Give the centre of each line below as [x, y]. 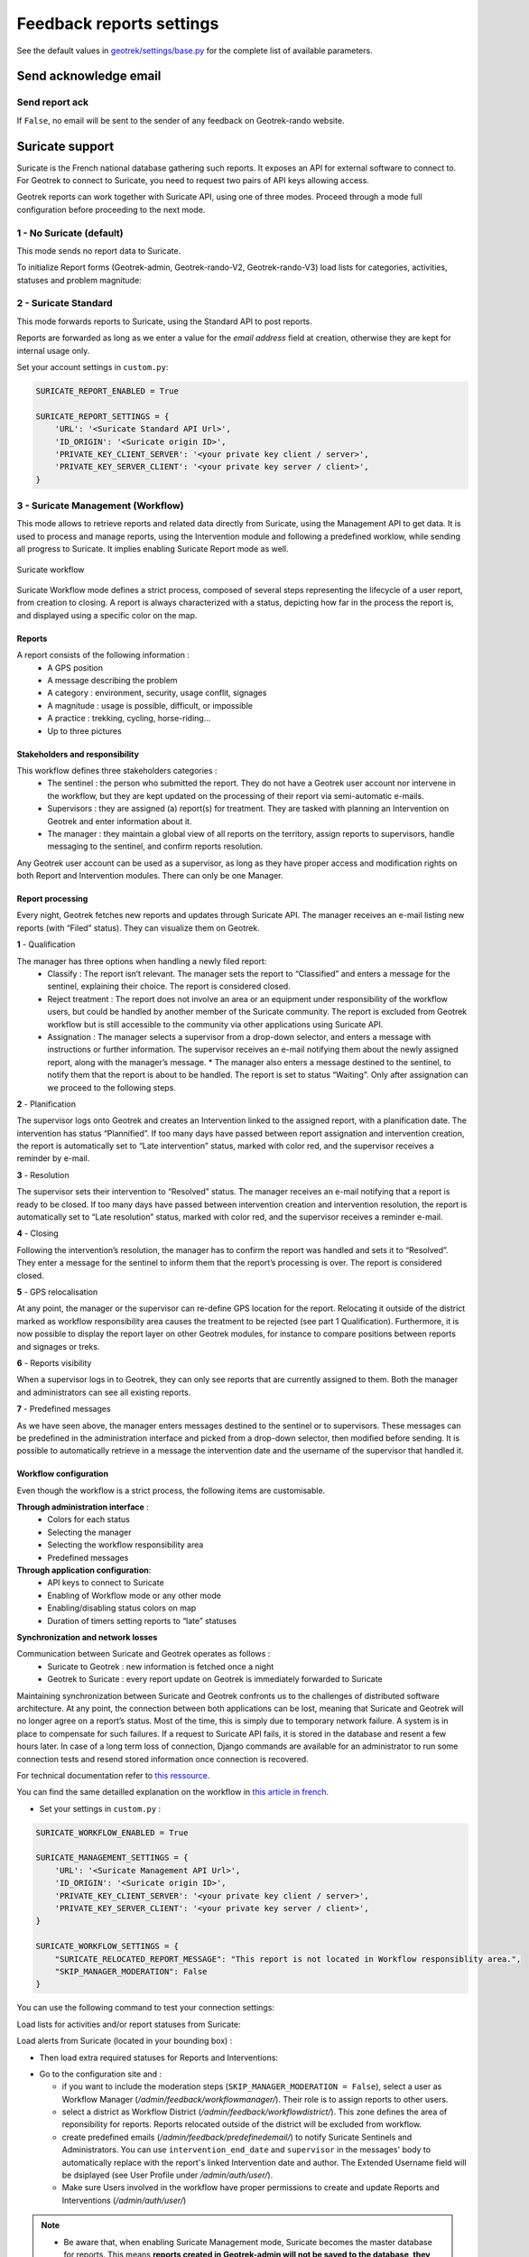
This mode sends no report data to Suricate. [99, 251]
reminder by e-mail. [53, 1158]
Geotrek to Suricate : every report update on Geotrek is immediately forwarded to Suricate [215, 1679]
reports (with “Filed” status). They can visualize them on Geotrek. [139, 928]
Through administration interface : [83, 1507]
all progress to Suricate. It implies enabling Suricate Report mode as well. [153, 549]
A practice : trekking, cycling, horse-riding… [129, 719]
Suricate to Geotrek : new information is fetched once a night [161, 1667]
